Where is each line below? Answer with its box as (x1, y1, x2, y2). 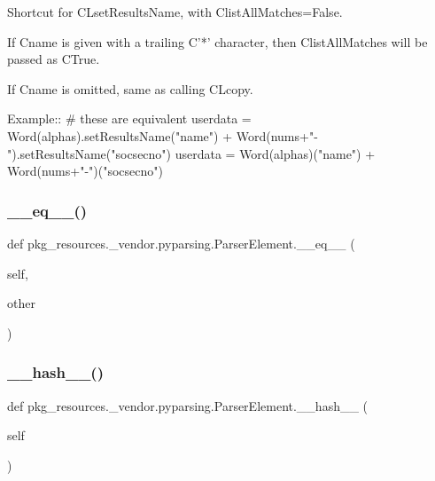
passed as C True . (7, 50, 100, 68)
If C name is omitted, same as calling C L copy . (7, 79, 253, 98)
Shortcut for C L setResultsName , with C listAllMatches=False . (7, 3, 343, 20)
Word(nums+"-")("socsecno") (7, 162, 163, 180)
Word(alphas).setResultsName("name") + (7, 126, 233, 145)
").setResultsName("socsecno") (7, 144, 172, 162)
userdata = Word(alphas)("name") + (175, 144, 376, 162)
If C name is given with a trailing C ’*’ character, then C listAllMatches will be (7, 32, 428, 51)
